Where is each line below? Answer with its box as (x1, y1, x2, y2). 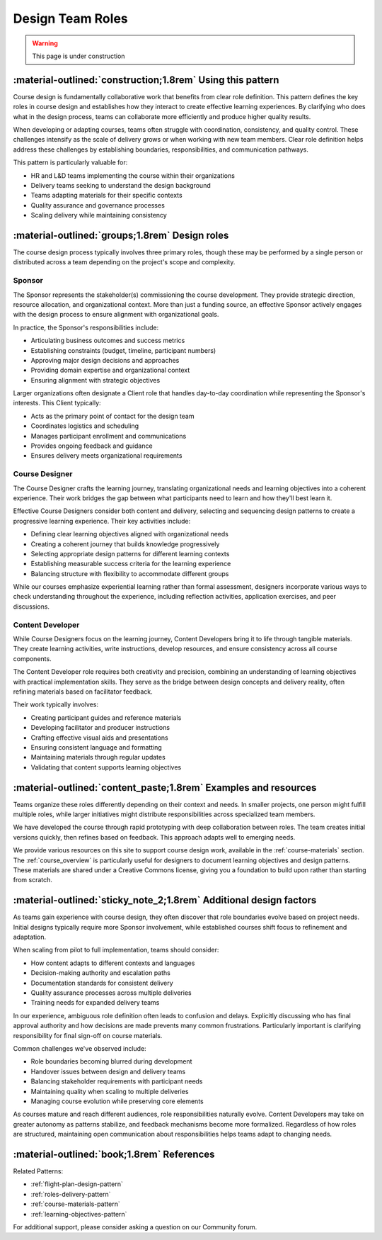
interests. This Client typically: (13, 399, 102, 407)
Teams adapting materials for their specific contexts (30, 191, 183, 200)
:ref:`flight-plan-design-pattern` (30, 1180, 123, 1188)
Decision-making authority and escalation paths (30, 969, 171, 977)
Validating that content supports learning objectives (30, 762, 182, 772)
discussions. (13, 602, 50, 611)
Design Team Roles (13, 11, 128, 26)
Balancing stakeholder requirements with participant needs (30, 1077, 203, 1086)
